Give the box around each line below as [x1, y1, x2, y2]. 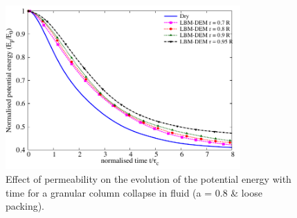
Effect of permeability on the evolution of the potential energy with [6, 172, 291, 186]
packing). [6, 199, 45, 213]
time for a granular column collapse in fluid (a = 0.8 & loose [6, 185, 262, 199]
